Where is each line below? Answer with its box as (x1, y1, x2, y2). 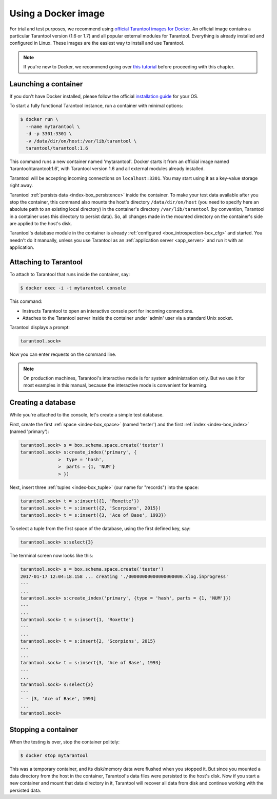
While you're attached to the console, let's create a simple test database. (9, 412, 164, 418)
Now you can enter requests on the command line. (9, 351, 116, 357)
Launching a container (9, 80, 83, 88)
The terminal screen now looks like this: (9, 553, 93, 559)
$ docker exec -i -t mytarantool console (20, 285, 126, 291)
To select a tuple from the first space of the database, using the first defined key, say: (9, 525, 191, 532)
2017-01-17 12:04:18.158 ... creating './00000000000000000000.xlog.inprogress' (20, 573, 229, 579)
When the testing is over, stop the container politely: (9, 738, 120, 745)
